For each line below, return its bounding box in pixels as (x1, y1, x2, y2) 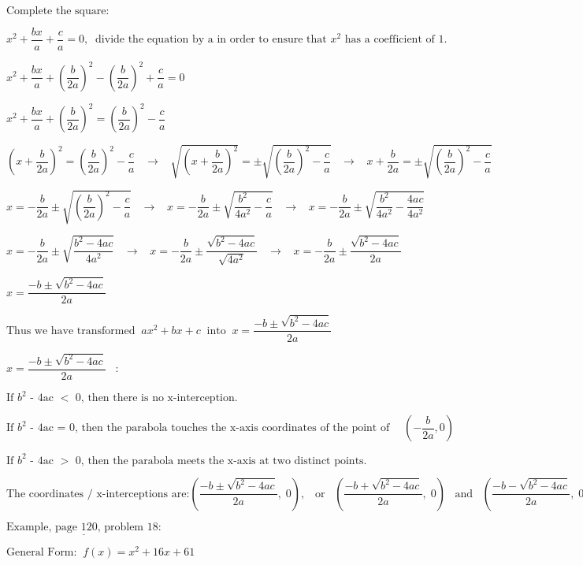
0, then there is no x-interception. (75, 392, 238, 404)
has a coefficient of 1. (344, 34, 447, 46)
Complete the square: (6, 6, 110, 17)
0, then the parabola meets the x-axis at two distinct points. (75, 455, 367, 466)
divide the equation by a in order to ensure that (95, 34, 327, 46)
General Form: (6, 547, 77, 559)
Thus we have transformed (6, 325, 136, 336)
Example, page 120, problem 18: (6, 521, 162, 533)
